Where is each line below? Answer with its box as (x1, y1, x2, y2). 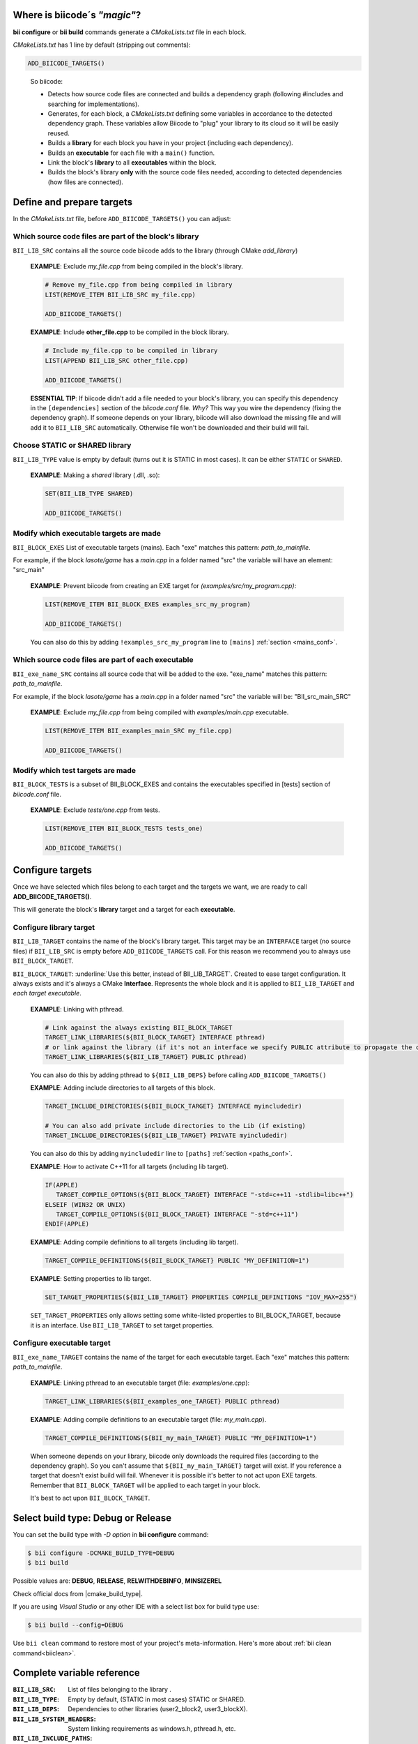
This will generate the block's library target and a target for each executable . (13, 905, 235, 914)
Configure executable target (13, 1338, 111, 1348)
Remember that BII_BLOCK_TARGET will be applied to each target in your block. (30, 1481, 261, 1489)
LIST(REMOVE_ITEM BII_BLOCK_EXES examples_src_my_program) (45, 600, 251, 608)
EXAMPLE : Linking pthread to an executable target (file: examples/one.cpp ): (30, 1378, 250, 1387)
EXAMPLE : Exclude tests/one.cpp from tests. (30, 806, 160, 814)
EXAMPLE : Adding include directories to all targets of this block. (30, 1083, 215, 1092)
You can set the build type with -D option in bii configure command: (13, 1531, 209, 1538)
